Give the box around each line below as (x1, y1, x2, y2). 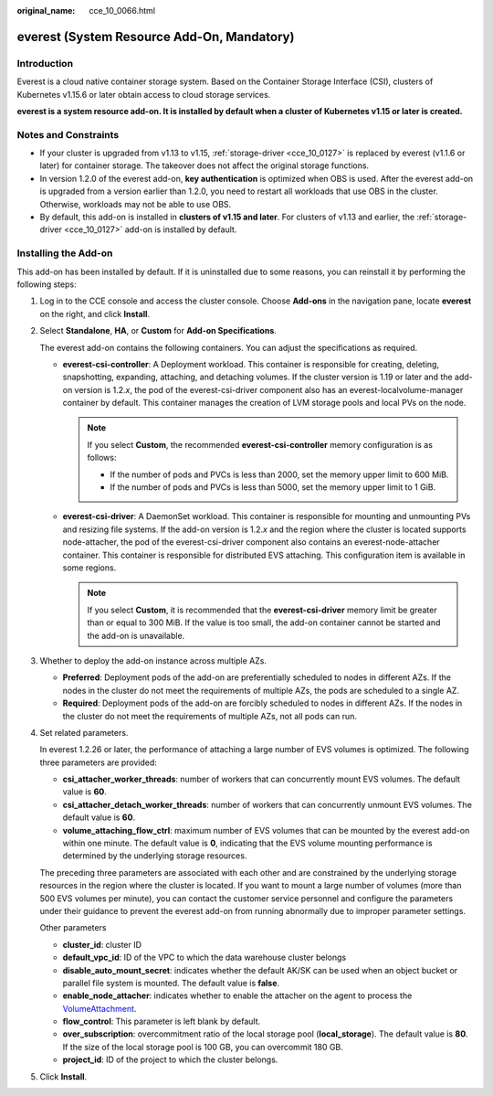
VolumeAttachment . (62, 1003, 137, 1014)
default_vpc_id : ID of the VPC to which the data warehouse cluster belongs (62, 952, 347, 963)
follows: (87, 452, 117, 463)
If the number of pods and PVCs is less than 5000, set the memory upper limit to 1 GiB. (110, 482, 436, 493)
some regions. (62, 562, 117, 573)
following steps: (16, 279, 77, 290)
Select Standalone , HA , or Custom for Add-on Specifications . (39, 325, 278, 336)
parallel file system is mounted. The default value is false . (62, 977, 280, 988)
